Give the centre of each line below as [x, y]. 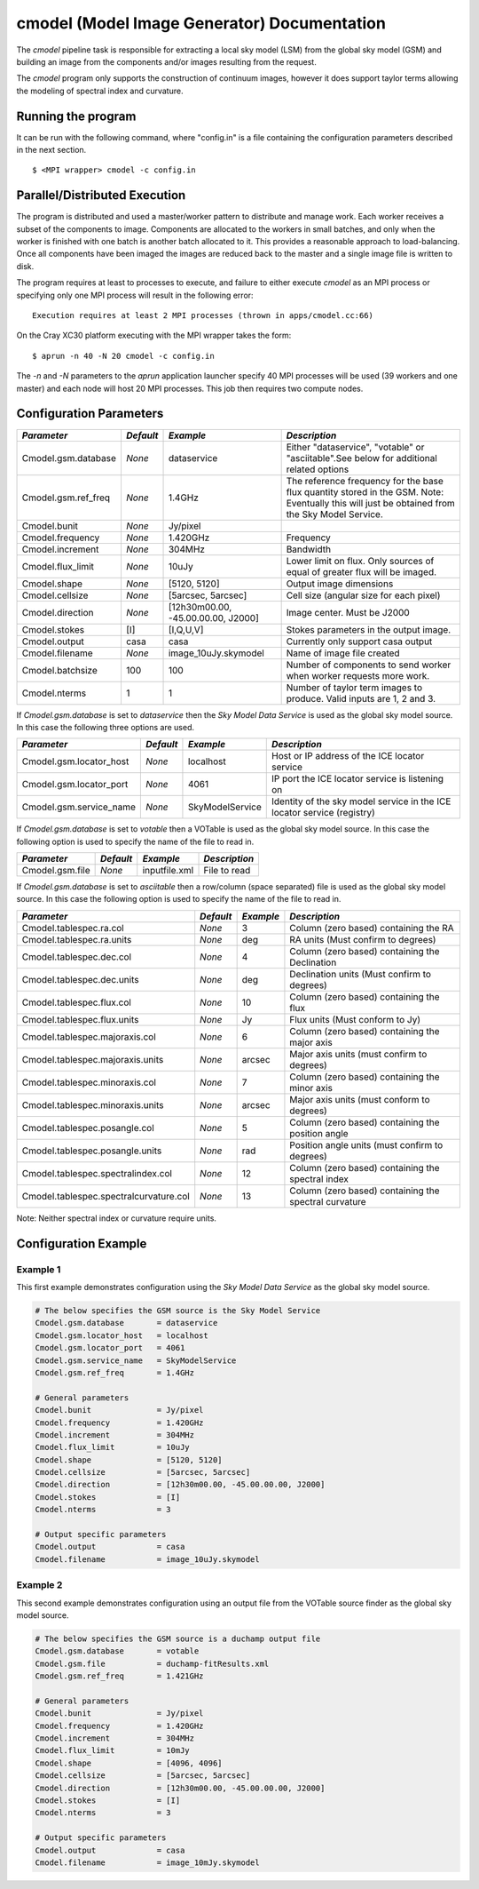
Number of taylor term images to [354, 687]
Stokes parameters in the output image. [369, 629]
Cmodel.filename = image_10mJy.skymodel [148, 1862]
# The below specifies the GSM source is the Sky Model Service [178, 1311]
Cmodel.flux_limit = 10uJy [112, 1447]
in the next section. [51, 150]
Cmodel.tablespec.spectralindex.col [97, 1173]
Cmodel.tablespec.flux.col [77, 1002]
